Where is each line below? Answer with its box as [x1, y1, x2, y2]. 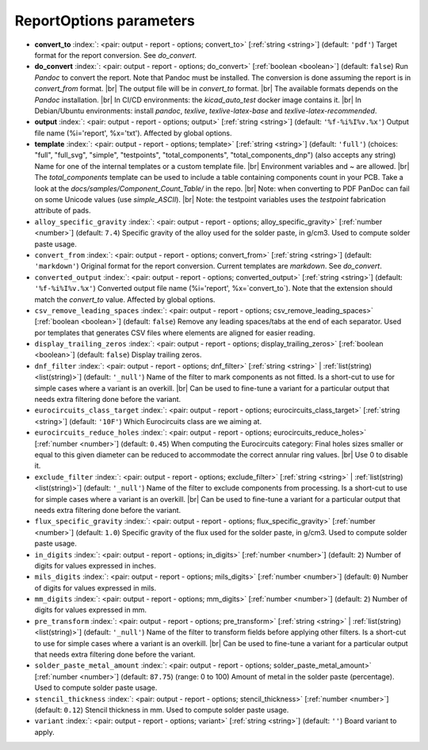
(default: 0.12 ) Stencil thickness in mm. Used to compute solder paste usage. [34, 705, 289, 714]
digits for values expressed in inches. [34, 561, 156, 570]
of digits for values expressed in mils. [34, 583, 157, 592]
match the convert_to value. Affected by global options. [34, 294, 216, 304]
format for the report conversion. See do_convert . [34, 50, 197, 59]
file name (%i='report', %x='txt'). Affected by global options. [34, 128, 232, 138]
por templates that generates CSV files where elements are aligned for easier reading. [34, 327, 315, 337]
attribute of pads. [34, 206, 91, 216]
